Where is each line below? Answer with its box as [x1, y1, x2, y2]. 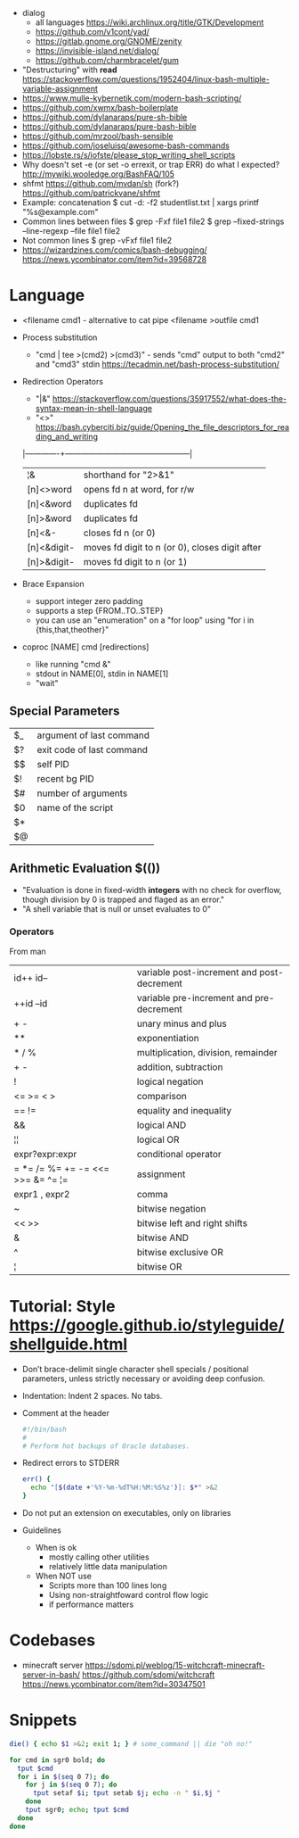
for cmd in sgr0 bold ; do [9, 1755, 105, 1765]
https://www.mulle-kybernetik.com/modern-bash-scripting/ [21, 93, 242, 103]
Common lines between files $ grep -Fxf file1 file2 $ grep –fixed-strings [21, 216, 285, 227]
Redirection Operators [21, 376, 104, 386]
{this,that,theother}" [35, 624, 109, 634]
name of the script [36, 801, 114, 814]
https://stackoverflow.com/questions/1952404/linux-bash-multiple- [21, 74, 270, 84]
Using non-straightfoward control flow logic [48, 1590, 209, 1601]
